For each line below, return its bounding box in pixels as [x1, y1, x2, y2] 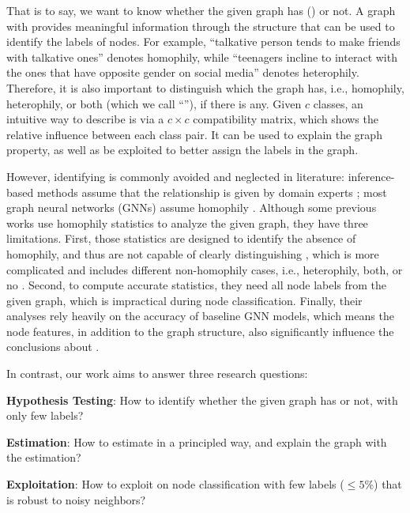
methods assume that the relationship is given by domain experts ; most [36, 183, 387, 200]
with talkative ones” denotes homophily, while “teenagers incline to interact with [6, 48, 397, 65]
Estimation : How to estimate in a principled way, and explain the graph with [6, 433, 387, 450]
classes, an [313, 95, 363, 111]
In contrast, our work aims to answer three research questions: [6, 365, 308, 382]
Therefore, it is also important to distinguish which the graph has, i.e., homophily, [6, 79, 404, 96]
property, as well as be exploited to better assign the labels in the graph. [6, 141, 359, 158]
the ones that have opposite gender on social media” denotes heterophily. [6, 64, 359, 81]
